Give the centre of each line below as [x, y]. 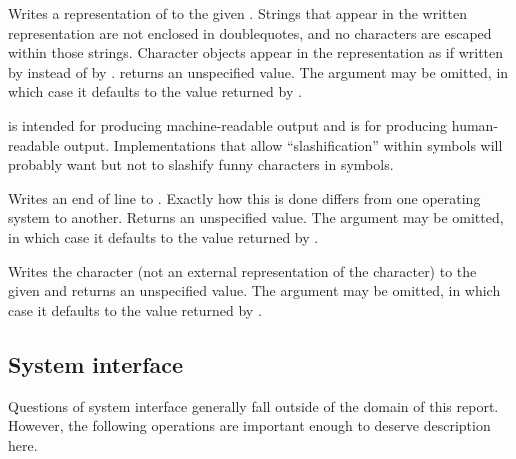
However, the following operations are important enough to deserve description [249, 425]
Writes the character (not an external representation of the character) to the [242, 270]
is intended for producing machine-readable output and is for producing [228, 124]
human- [475, 124]
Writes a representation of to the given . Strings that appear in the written [237, 13]
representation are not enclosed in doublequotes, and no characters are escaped [250, 32]
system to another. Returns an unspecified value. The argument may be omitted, [256, 217]
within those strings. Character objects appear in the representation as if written [256, 52]
